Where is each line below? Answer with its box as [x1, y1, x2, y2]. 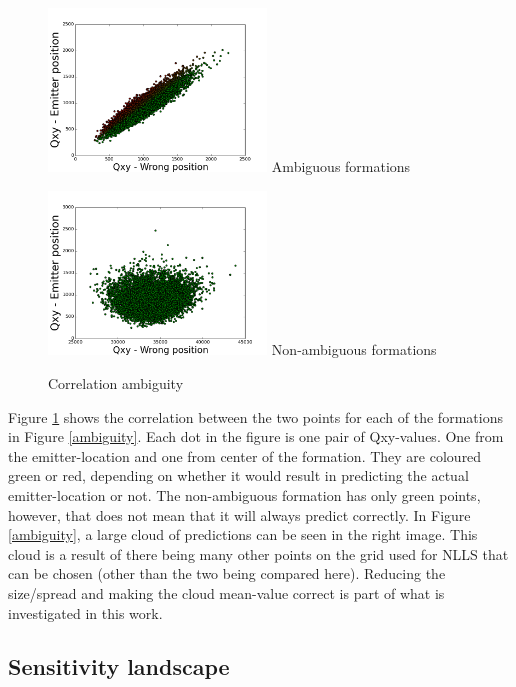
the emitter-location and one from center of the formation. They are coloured [8, 445, 482, 466]
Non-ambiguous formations [271, 339, 437, 360]
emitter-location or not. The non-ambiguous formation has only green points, [8, 484, 481, 505]
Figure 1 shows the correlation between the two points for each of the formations [8, 406, 503, 427]
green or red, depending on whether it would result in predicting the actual [8, 465, 469, 486]
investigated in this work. [8, 602, 163, 623]
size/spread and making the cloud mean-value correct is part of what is [8, 582, 445, 603]
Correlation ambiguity [48, 372, 184, 393]
